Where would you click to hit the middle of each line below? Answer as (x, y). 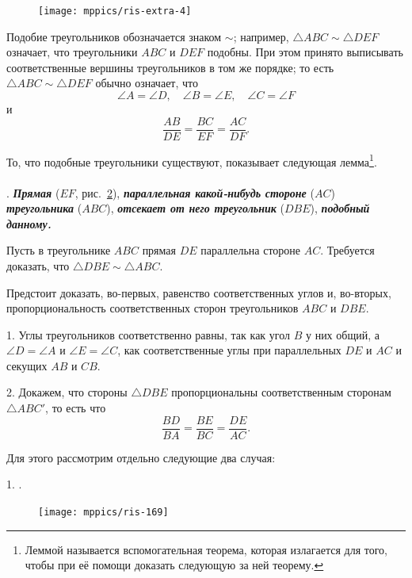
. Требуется (347, 250)
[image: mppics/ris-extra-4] (115, 11)
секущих (27, 365)
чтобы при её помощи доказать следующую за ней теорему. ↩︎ (174, 565)
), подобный (340, 208)
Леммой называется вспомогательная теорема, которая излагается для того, (206, 549)
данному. (29, 223)
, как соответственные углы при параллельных (229, 350)
